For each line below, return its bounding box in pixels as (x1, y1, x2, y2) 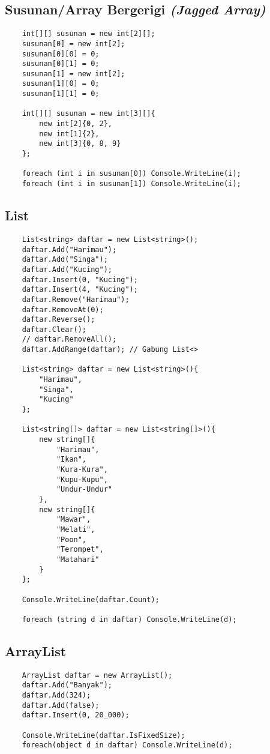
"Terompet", (56, 545, 104, 554)
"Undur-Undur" (56, 485, 112, 494)
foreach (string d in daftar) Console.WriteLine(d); (22, 615, 237, 624)
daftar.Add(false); (22, 701, 100, 710)
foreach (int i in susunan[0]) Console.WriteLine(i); (22, 169, 241, 178)
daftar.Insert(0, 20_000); (22, 711, 130, 720)
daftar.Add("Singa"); (22, 255, 108, 264)
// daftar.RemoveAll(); (22, 335, 117, 344)
